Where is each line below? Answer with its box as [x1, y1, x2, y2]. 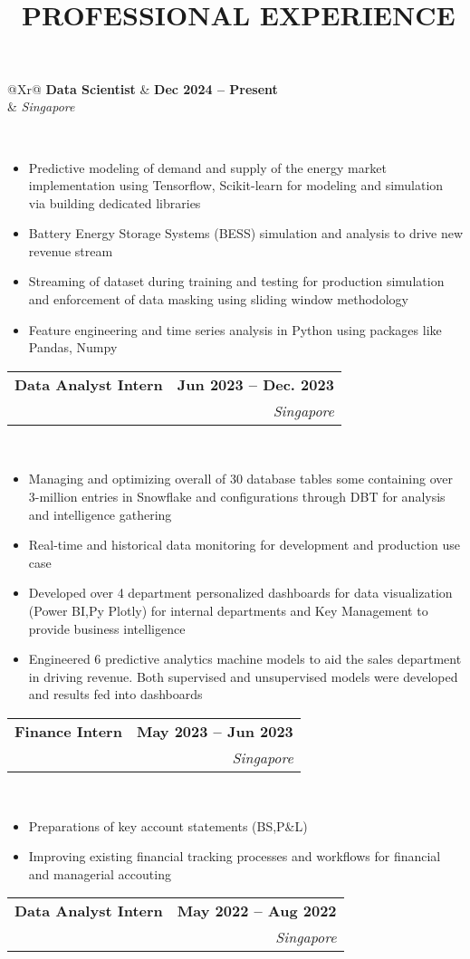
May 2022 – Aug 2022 [177, 900, 337, 922]
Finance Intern [14, 720, 122, 742]
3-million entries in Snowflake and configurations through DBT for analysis [28, 487, 446, 506]
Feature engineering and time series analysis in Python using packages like [28, 320, 442, 339]
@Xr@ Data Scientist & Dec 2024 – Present [7, 79, 278, 98]
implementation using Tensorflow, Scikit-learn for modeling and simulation [28, 176, 444, 195]
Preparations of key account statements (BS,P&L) [28, 816, 308, 835]
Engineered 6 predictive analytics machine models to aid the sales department [28, 649, 462, 668]
